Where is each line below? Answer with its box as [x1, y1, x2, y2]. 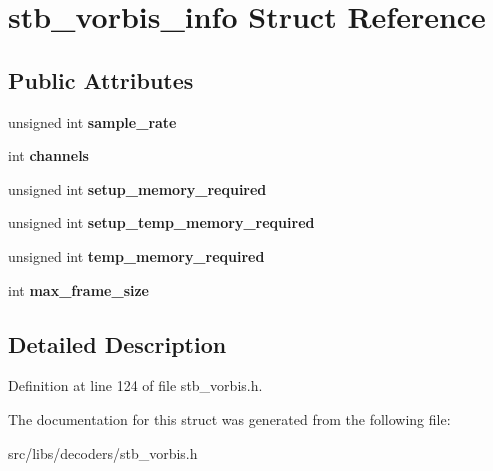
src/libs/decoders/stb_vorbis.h [8, 442, 198, 463]
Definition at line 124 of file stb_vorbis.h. [8, 375, 263, 396]
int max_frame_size [8, 279, 149, 300]
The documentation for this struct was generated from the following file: [8, 408, 451, 429]
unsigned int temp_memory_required [8, 245, 265, 266]
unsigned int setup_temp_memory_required [8, 212, 315, 233]
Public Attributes [8, 64, 194, 95]
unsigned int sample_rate [8, 111, 177, 132]
